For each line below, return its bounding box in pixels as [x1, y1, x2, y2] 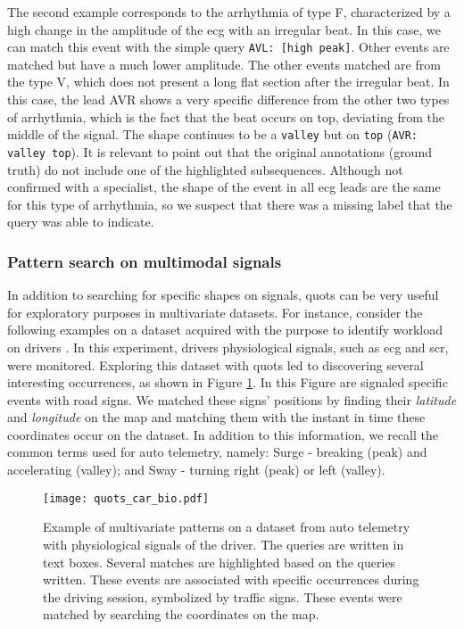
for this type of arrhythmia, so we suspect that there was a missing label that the [7, 194, 452, 213]
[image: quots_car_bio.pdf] [43, 492, 210, 505]
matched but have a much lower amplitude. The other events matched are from [7, 54, 441, 73]
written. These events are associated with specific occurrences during [43, 570, 419, 589]
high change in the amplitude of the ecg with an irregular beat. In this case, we [7, 20, 441, 38]
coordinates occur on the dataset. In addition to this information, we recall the [7, 425, 439, 443]
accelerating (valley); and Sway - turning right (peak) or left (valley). [7, 460, 385, 479]
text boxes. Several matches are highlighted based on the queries [43, 552, 396, 571]
